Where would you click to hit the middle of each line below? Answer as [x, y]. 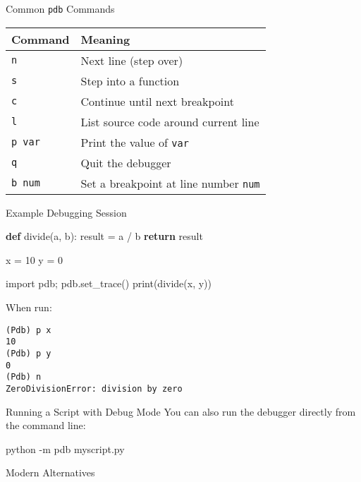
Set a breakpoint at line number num [170, 183]
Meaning [105, 39]
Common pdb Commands [60, 8]
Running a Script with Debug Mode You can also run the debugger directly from [181, 411]
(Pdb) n [24, 377]
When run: [29, 307]
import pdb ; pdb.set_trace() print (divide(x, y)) [109, 283]
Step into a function [130, 80]
